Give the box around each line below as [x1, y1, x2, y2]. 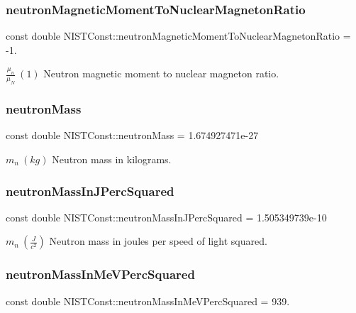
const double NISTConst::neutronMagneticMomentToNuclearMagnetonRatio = [6, 28, 351, 43]
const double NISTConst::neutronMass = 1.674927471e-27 [6, 128, 259, 143]
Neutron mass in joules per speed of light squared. [49, 234, 267, 248]
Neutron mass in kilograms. [52, 152, 172, 166]
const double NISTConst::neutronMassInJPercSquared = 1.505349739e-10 [6, 209, 327, 224]
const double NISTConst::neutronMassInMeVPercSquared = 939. [6, 293, 290, 308]
